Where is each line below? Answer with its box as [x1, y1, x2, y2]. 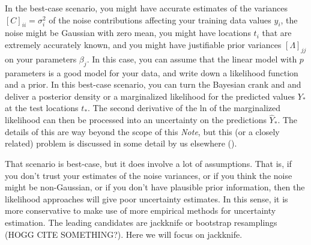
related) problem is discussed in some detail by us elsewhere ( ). [5, 137, 237, 150]
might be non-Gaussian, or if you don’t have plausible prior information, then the [5, 181, 305, 193]
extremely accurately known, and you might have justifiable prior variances [5, 38, 282, 50]
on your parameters [5, 52, 77, 65]
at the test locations [5, 101, 79, 114]
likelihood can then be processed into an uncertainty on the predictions [5, 113, 267, 126]
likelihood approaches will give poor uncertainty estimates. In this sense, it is [5, 192, 288, 205]
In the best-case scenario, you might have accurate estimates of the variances [5, 2, 288, 14]
